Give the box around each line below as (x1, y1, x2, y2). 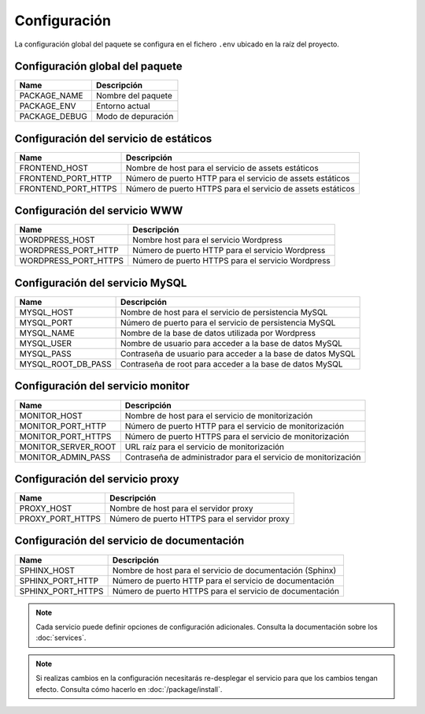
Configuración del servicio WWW (14, 204, 183, 218)
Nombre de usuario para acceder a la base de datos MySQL (120, 338, 342, 348)
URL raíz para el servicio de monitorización (124, 441, 285, 452)
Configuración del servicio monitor (14, 379, 190, 393)
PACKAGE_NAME (19, 91, 83, 102)
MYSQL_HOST (19, 307, 74, 318)
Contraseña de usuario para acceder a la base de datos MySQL (120, 348, 356, 359)
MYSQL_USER (19, 338, 72, 348)
